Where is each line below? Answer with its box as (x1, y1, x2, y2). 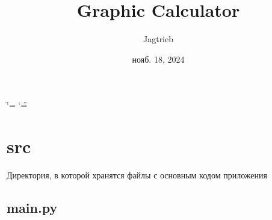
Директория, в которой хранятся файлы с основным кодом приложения (7, 169, 267, 181)
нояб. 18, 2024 (132, 52, 185, 65)
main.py (7, 198, 58, 217)
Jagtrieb (143, 33, 174, 45)
